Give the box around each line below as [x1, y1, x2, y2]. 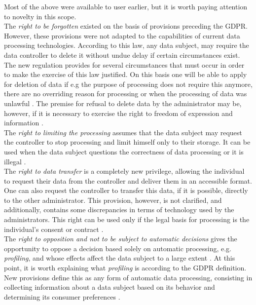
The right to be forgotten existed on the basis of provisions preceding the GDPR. [4, 21, 248, 31]
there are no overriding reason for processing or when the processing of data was [4, 88, 247, 99]
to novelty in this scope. [4, 11, 76, 21]
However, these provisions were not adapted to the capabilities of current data [4, 30, 240, 40]
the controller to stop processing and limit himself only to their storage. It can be [4, 137, 251, 147]
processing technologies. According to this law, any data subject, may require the [4, 40, 249, 50]
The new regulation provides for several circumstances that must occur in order [4, 59, 245, 70]
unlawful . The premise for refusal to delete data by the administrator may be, [4, 98, 242, 108]
